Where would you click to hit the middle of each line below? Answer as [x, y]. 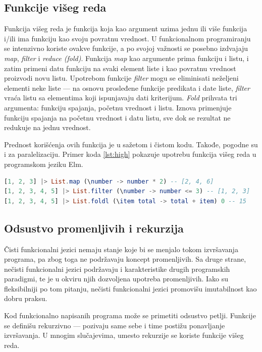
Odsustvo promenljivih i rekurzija [94, 228]
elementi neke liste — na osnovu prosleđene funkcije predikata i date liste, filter [127, 87]
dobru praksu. [26, 298]
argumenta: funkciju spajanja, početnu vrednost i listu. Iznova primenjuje [118, 107]
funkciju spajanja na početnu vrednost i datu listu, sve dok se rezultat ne [117, 117]
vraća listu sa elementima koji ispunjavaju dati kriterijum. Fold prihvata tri [121, 98]
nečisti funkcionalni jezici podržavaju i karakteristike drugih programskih [117, 269]
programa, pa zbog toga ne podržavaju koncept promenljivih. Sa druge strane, [125, 259]
